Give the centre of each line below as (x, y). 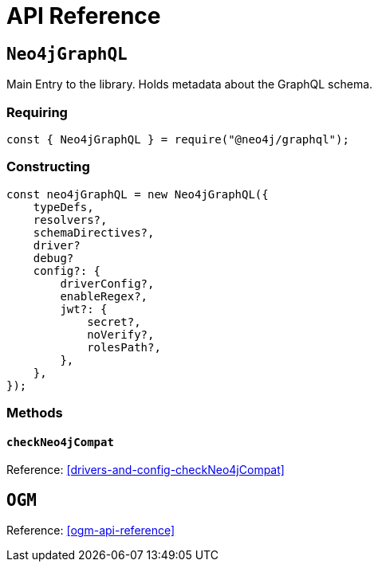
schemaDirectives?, (94, 232)
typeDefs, (63, 207)
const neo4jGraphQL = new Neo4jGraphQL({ (138, 194)
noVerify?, (121, 334)
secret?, (114, 321)
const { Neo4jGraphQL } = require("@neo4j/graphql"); (178, 139)
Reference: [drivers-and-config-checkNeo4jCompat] (146, 470)
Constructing (48, 167)
